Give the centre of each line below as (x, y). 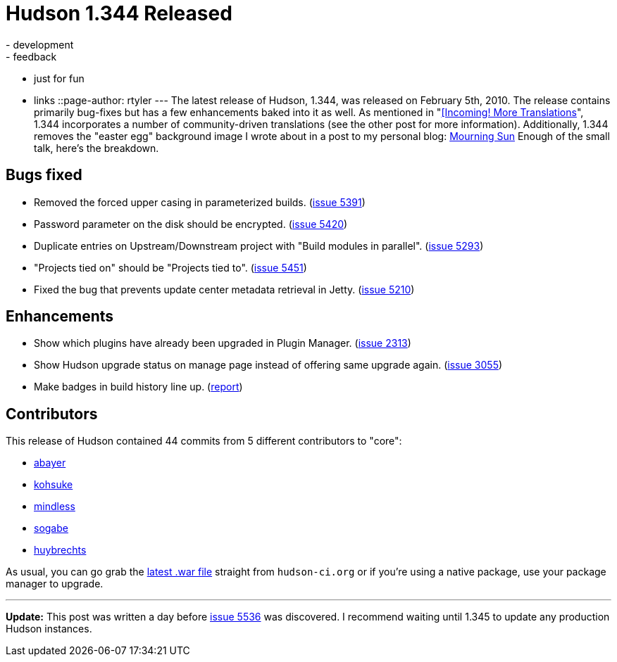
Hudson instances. (49, 629)
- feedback (31, 56)
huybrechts (60, 550)
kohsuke (54, 485)
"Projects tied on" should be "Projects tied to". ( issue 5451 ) (170, 267)
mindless (55, 507)
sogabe (51, 528)
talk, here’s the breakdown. (96, 148)
